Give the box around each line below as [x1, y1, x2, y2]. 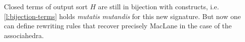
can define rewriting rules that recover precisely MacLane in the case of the [4, 21, 232, 31]
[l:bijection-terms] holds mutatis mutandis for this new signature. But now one [4, 11, 241, 21]
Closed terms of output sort [4, 1, 88, 11]
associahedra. [4, 30, 44, 40]
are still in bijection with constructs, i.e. [98, 1, 219, 11]
